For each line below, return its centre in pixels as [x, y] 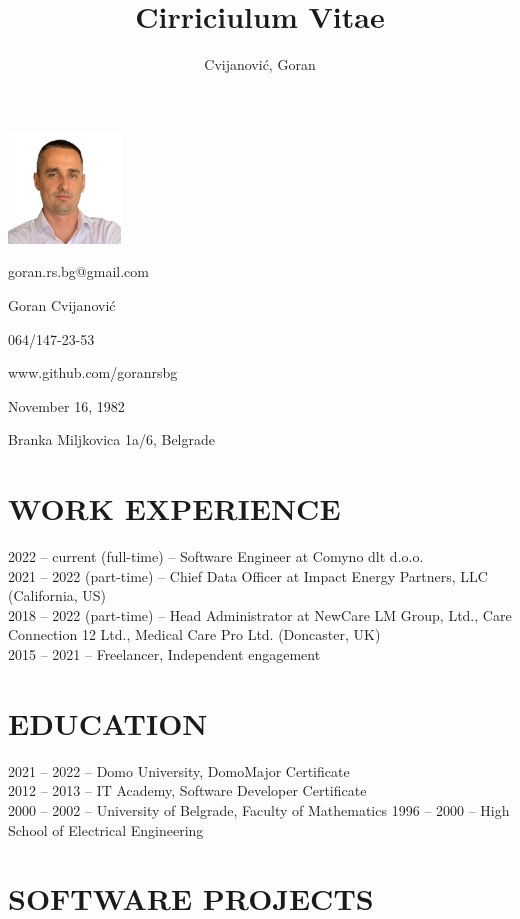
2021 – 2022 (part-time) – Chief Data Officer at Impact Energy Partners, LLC [248, 575]
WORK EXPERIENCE [174, 508]
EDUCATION [108, 722]
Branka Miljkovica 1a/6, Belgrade [111, 439]
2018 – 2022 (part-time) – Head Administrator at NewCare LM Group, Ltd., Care [260, 614]
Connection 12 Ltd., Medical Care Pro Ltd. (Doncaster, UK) [194, 634]
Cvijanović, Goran [260, 64]
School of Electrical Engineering [106, 829]
